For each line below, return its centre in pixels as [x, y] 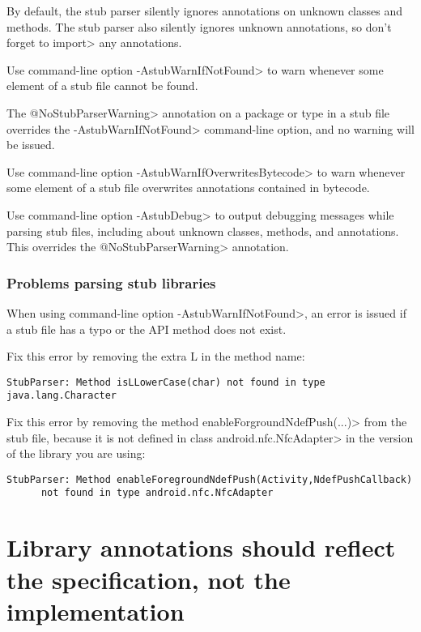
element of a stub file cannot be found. [102, 85]
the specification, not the [149, 579]
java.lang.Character [62, 396]
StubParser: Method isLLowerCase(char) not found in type [166, 382]
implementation [96, 611]
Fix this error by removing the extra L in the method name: [156, 356]
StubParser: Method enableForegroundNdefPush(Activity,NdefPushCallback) [210, 479]
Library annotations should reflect [201, 547]
